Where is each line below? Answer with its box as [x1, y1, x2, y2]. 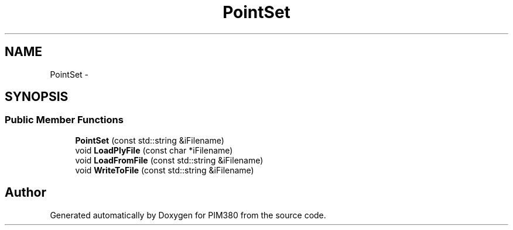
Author [5, 185, 46, 200]
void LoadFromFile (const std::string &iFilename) [75, 155, 264, 165]
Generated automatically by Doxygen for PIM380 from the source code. [50, 210, 326, 220]
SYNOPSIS [5, 89, 69, 104]
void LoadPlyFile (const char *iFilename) [75, 145, 233, 155]
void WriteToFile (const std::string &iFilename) [75, 165, 254, 175]
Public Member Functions [5, 114, 124, 126]
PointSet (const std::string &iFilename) [75, 135, 224, 145]
